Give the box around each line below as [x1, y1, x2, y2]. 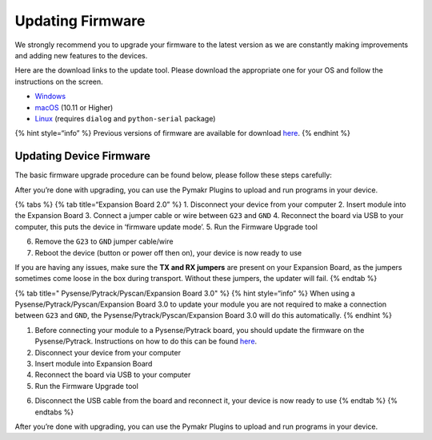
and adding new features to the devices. [14, 50, 148, 60]
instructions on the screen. [14, 77, 103, 86]
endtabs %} [34, 407, 74, 417]
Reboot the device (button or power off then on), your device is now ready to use [34, 248, 302, 257]
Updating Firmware [14, 12, 146, 30]
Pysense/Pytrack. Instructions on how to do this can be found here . [34, 336, 258, 347]
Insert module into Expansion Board [34, 359, 153, 369]
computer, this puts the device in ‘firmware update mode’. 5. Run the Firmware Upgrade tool [14, 222, 318, 232]
